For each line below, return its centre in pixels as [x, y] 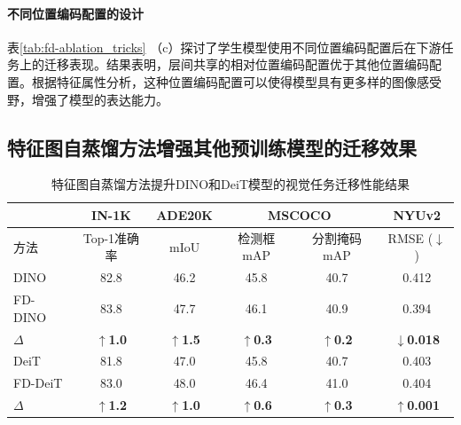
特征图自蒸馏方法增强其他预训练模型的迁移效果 [212, 147]
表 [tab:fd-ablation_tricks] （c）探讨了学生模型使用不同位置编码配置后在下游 [224, 47]
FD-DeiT [38, 383]
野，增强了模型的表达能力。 [88, 99]
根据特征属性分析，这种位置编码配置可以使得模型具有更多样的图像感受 [236, 81]
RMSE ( [410, 237]
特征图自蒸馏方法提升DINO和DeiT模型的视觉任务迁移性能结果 [230, 184]
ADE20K [184, 214]
